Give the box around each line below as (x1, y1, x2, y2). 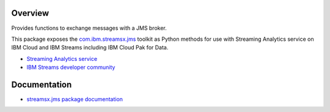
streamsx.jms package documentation (26, 95, 123, 103)
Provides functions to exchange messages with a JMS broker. (11, 24, 167, 32)
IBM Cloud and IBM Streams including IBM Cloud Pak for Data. (11, 44, 169, 51)
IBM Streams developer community (26, 64, 116, 71)
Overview (11, 8, 50, 18)
